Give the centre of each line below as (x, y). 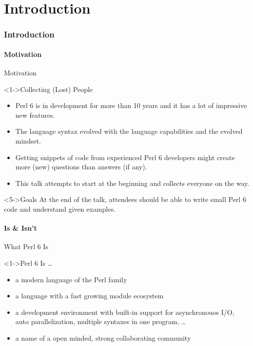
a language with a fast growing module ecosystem (89, 296)
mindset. (28, 140)
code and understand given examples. (60, 209)
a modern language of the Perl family (71, 279)
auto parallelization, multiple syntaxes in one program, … (101, 321)
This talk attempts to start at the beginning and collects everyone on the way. (132, 183)
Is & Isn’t (20, 228)
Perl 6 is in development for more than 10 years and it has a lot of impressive (131, 105)
